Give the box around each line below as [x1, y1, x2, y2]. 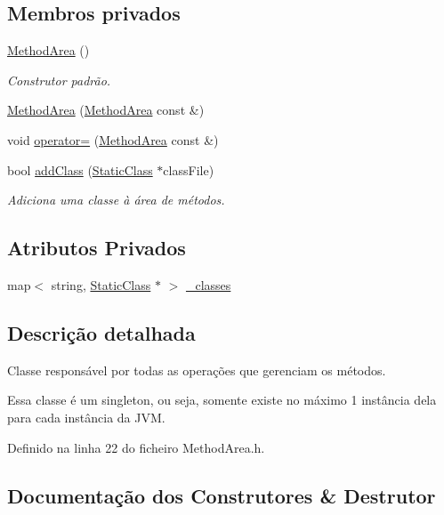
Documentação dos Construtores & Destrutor [7, 481, 436, 509]
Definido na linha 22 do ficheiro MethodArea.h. [7, 438, 265, 456]
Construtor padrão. [7, 70, 111, 89]
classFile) [163, 160, 214, 179]
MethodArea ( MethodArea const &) [7, 101, 205, 119]
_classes [185, 275, 231, 294]
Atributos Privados [7, 234, 186, 262]
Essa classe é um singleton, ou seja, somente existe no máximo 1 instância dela [7, 390, 437, 409]
